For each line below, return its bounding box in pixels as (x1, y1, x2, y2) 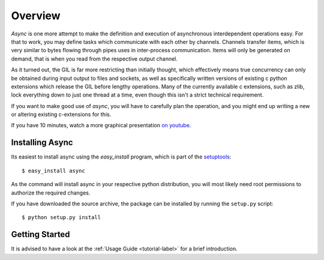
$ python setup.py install (22, 214, 101, 221)
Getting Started (11, 229, 70, 240)
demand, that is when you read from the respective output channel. (11, 55, 178, 62)
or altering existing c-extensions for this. (11, 111, 112, 118)
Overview (11, 9, 61, 22)
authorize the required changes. (11, 189, 91, 196)
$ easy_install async (22, 167, 85, 174)
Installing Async (11, 138, 73, 148)
